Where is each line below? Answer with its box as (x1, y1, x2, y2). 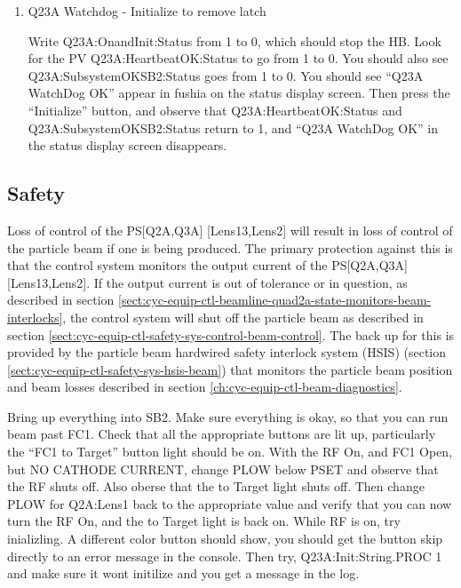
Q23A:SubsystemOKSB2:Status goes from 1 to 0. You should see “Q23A (28, 66, 424, 84)
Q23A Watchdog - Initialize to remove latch (28, 2, 266, 20)
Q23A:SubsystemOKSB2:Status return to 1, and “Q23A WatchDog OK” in (28, 118, 438, 137)
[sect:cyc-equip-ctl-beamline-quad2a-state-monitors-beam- (118, 290, 432, 309)
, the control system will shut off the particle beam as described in (62, 307, 424, 326)
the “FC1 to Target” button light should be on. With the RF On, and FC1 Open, (7, 442, 453, 461)
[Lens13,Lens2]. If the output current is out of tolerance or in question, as (7, 273, 408, 291)
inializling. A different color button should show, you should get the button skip (7, 529, 443, 548)
